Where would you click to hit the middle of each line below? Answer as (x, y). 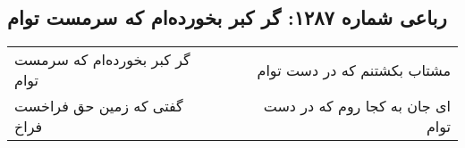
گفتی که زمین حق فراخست (99, 106)
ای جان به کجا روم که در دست (357, 106)
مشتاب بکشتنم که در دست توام (354, 70)
